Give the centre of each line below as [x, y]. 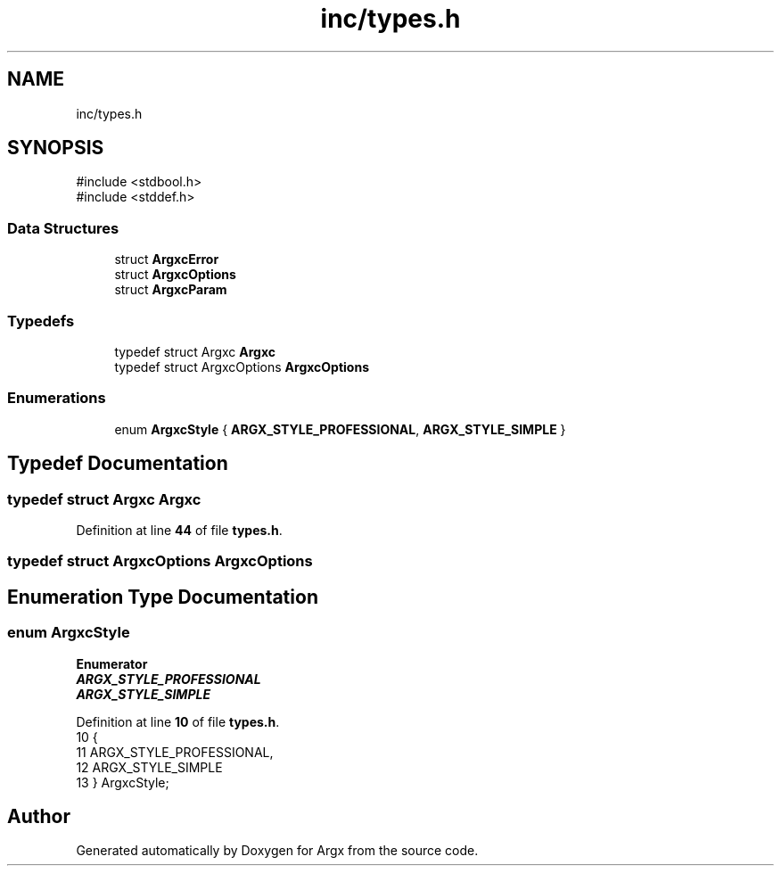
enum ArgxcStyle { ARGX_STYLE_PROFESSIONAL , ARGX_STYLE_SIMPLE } [340, 429]
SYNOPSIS [56, 148]
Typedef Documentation [118, 464]
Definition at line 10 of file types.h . [178, 721]
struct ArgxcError [167, 259]
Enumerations [57, 398]
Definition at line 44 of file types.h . [179, 530]
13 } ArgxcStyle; [123, 782]
